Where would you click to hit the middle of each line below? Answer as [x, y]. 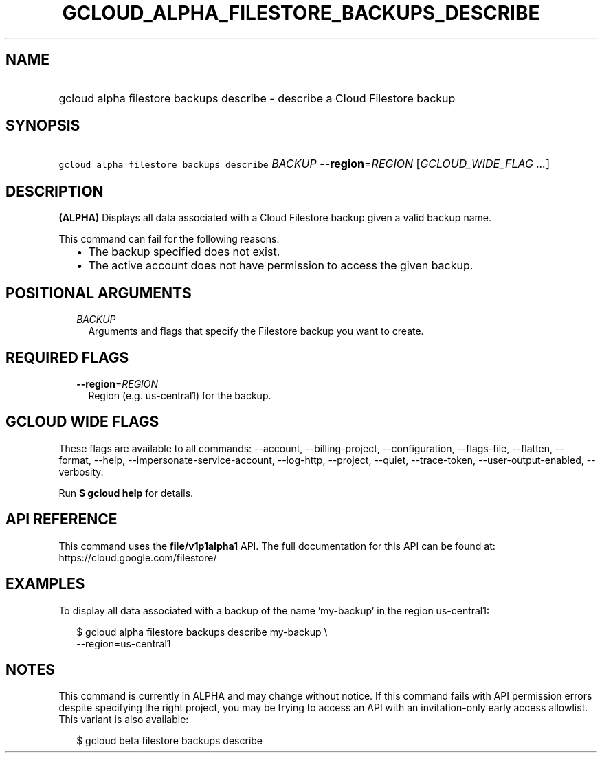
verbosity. [81, 471]
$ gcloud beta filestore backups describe [170, 741]
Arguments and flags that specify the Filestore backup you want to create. [256, 331]
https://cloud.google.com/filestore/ [138, 557]
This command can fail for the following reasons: [169, 239]
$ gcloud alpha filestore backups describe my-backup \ [202, 632]
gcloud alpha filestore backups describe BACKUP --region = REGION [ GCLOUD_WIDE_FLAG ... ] [304, 164]
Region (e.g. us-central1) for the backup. [180, 395]
